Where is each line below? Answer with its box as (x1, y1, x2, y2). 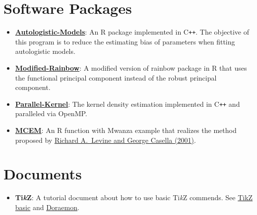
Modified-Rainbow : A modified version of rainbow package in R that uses (15, 62, 247, 73)
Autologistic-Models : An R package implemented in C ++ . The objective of (15, 27, 250, 37)
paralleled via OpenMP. (15, 108, 87, 119)
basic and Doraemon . (15, 202, 79, 212)
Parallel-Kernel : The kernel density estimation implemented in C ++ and (15, 98, 240, 109)
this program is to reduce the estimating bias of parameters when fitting (15, 36, 235, 46)
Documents (3, 164, 82, 184)
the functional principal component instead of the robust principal (15, 72, 217, 83)
